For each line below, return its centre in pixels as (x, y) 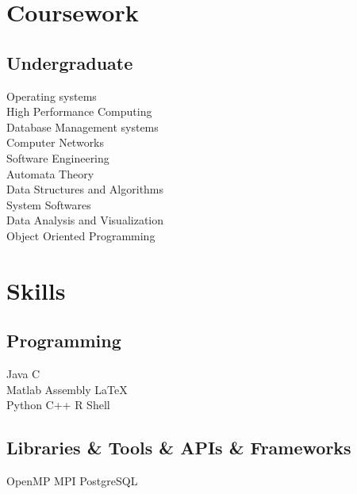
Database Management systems (83, 126)
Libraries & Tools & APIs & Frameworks (179, 448)
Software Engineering (58, 157)
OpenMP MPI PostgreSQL (72, 481)
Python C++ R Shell (58, 405)
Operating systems (52, 96)
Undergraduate (70, 62)
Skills (36, 290)
